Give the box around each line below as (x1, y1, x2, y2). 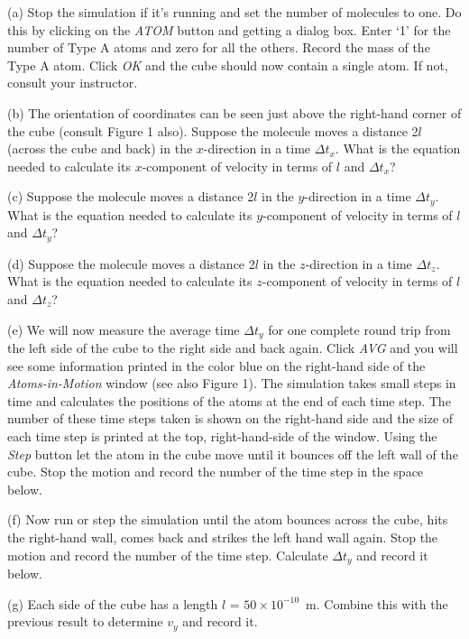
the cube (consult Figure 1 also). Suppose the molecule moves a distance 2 (7, 121, 418, 140)
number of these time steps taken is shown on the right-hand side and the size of (7, 409, 454, 428)
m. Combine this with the (306, 594, 448, 613)
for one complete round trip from (268, 319, 451, 338)
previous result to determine (7, 612, 163, 631)
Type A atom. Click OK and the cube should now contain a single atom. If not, (7, 55, 448, 74)
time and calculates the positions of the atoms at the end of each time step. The (7, 391, 451, 410)
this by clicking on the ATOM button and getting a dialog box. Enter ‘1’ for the (7, 20, 451, 39)
